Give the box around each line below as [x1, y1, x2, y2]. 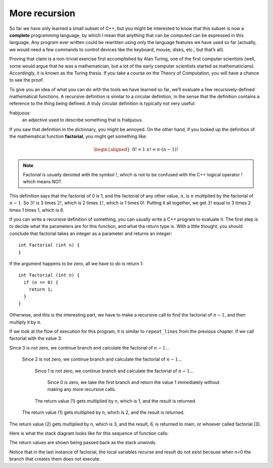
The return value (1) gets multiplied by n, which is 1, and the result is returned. [34, 398, 197, 404]
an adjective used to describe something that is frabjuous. [22, 117, 144, 123]
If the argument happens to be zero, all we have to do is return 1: [9, 260, 144, 266]
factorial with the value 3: [9, 335, 63, 341]
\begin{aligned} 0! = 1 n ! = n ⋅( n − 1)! [94, 147, 178, 152]
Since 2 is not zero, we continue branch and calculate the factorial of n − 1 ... [22, 356, 182, 362]
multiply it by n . [9, 319, 42, 325]
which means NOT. [23, 179, 63, 185]
